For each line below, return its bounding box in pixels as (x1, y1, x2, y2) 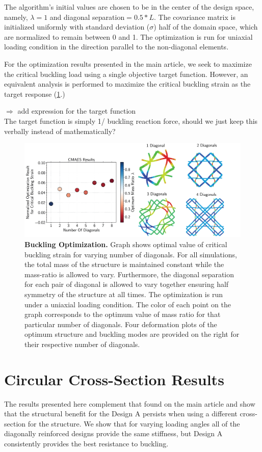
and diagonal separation (49, 11, 125, 22)
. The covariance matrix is (153, 11, 235, 22)
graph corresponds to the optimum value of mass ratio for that (24, 309, 221, 320)
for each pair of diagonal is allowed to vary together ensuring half (24, 279, 229, 289)
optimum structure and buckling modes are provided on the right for (24, 329, 240, 339)
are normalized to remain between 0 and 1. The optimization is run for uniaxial (4, 31, 253, 42)
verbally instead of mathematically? (4, 125, 116, 136)
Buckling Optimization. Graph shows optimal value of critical (24, 238, 227, 249)
